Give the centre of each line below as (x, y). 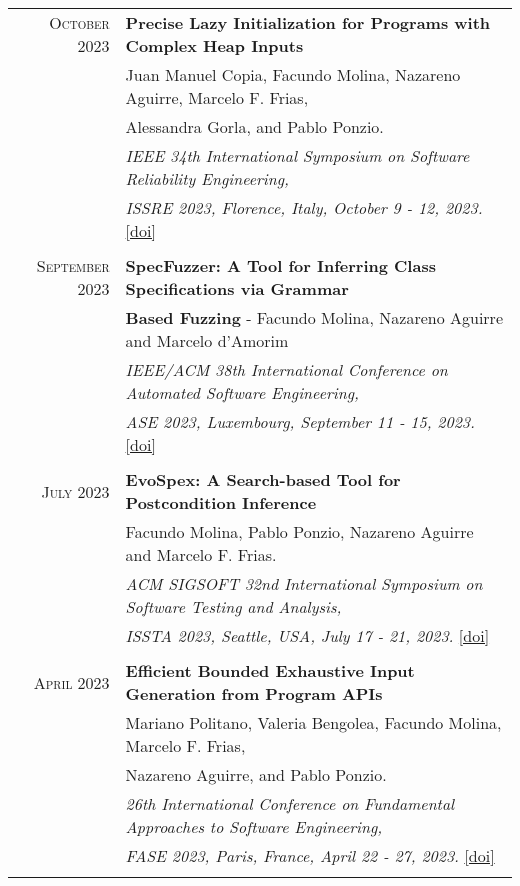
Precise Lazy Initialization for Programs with (308, 22)
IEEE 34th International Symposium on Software (297, 155)
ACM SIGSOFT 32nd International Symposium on (304, 583)
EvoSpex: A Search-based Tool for (263, 479)
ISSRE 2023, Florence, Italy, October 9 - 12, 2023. (304, 207)
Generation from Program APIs (254, 693)
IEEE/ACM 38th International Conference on (286, 369)
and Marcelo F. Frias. (201, 554)
